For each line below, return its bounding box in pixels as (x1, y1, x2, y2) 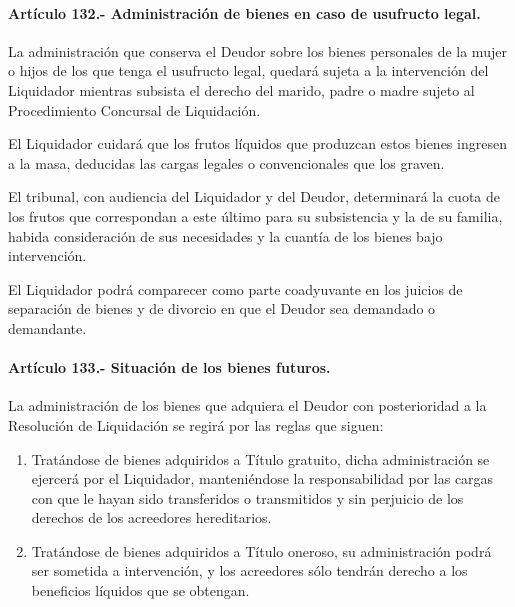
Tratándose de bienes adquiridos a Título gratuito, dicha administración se (31, 448, 490, 469)
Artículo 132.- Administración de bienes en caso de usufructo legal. (8, 2, 481, 23)
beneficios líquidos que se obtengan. (31, 580, 250, 601)
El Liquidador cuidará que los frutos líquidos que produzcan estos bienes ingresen (8, 133, 507, 154)
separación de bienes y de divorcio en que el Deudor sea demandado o (8, 298, 436, 319)
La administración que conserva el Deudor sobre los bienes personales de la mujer (8, 40, 507, 61)
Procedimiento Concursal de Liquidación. (8, 99, 261, 120)
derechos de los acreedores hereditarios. (31, 507, 272, 528)
